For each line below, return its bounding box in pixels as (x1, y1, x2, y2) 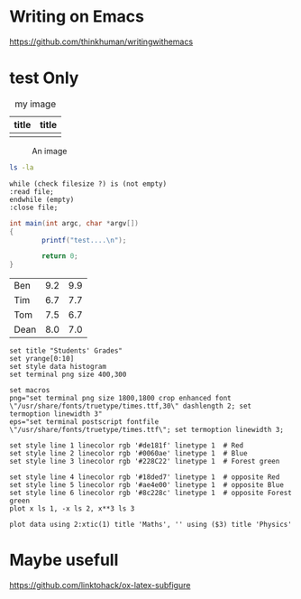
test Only (9, 68, 79, 88)
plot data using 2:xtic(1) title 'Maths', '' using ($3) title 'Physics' (9, 521, 293, 530)
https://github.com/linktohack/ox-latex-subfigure (9, 580, 191, 591)
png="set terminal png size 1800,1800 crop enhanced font (9, 394, 232, 403)
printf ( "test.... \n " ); (41, 235, 127, 244)
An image (32, 145, 68, 156)
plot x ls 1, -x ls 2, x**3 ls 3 (9, 504, 135, 513)
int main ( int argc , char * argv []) (9, 218, 140, 227)
